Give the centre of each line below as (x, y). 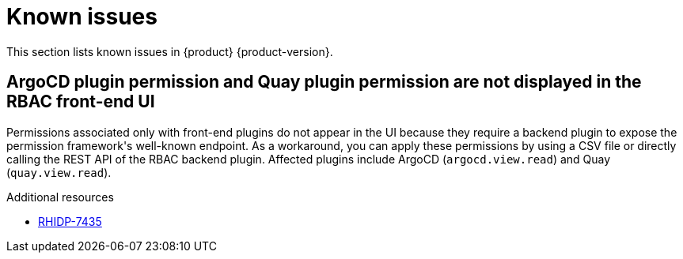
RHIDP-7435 (70, 221)
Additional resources (60, 197)
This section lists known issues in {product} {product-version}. (170, 51)
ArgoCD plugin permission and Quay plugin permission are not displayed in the (324, 82)
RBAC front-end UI (81, 102)
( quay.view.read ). (59, 172)
